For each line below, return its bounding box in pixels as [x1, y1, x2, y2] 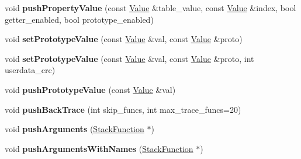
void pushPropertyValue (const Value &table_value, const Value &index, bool [5, 2, 296, 13]
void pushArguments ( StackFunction [5, 123, 144, 135]
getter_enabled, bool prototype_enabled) [5, 13, 154, 25]
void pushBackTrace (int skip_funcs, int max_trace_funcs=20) [5, 103, 241, 115]
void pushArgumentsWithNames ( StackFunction [5, 142, 193, 154]
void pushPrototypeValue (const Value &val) [5, 83, 176, 95]
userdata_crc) [5, 64, 56, 76]
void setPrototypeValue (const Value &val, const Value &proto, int [5, 52, 254, 64]
